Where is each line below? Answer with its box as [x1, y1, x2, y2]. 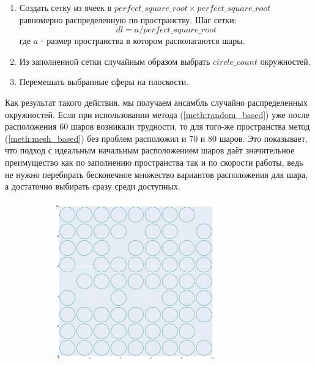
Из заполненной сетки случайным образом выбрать [19, 54, 210, 67]
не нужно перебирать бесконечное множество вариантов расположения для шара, [5, 168, 308, 180]
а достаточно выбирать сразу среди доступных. [5, 180, 180, 193]
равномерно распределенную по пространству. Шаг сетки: [19, 13, 237, 26]
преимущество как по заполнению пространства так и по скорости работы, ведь [5, 155, 303, 168]
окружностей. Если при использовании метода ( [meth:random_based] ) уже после [5, 108, 309, 120]
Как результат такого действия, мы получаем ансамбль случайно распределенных [5, 95, 308, 108]
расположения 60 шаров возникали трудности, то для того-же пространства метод [5, 120, 310, 133]
